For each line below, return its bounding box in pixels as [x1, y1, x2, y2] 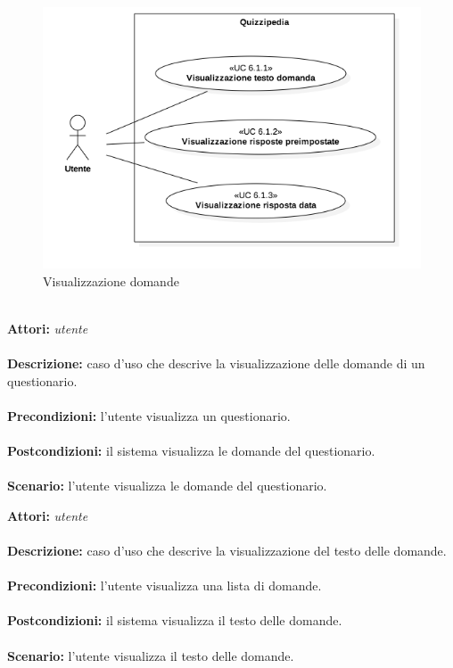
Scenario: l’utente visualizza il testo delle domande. [7, 646, 294, 664]
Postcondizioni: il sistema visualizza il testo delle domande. [7, 611, 342, 630]
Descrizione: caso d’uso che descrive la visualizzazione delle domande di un [7, 354, 425, 373]
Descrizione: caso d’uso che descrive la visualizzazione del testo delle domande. [7, 540, 447, 559]
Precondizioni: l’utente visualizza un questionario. [7, 406, 291, 425]
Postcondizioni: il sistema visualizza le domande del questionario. [7, 441, 375, 460]
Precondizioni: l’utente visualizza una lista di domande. [7, 576, 322, 595]
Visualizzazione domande [43, 271, 179, 290]
